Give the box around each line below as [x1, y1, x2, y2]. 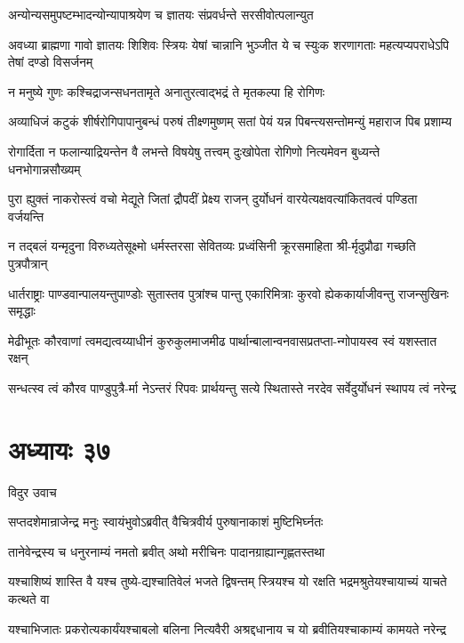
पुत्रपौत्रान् [8, 253, 48, 272]
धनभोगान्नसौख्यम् [8, 159, 81, 178]
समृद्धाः [8, 301, 36, 320]
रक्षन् [8, 349, 28, 367]
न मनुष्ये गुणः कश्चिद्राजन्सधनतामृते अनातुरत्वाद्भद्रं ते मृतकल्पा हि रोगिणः [8, 82, 325, 100]
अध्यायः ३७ [8, 430, 111, 467]
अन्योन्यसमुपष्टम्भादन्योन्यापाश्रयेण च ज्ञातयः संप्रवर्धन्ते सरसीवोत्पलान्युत [8, 5, 314, 23]
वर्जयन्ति [8, 206, 44, 225]
